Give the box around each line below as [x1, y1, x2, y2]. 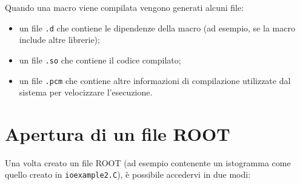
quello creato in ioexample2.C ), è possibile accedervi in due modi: [5, 168, 251, 181]
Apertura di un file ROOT [5, 121, 230, 146]
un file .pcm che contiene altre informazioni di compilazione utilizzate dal [19, 74, 291, 86]
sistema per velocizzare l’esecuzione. [19, 86, 153, 99]
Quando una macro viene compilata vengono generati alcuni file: [5, 1, 244, 13]
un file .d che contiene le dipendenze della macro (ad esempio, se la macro [19, 21, 295, 34]
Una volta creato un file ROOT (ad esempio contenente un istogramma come [5, 156, 291, 169]
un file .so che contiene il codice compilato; [19, 53, 181, 66]
